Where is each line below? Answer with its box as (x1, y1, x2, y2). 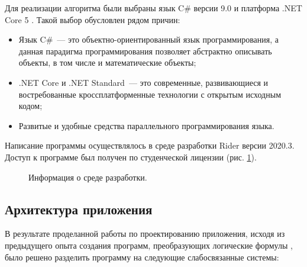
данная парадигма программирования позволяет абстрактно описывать (18, 44, 272, 57)
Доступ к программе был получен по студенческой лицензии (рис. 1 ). (5, 150, 257, 163)
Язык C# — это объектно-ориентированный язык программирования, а (18, 33, 279, 46)
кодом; (18, 99, 43, 112)
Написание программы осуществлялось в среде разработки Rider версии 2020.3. (5, 139, 295, 152)
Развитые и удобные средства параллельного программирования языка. (18, 119, 274, 131)
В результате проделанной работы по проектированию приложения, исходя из (5, 227, 285, 240)
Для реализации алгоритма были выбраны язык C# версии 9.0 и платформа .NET (5, 2, 302, 14)
